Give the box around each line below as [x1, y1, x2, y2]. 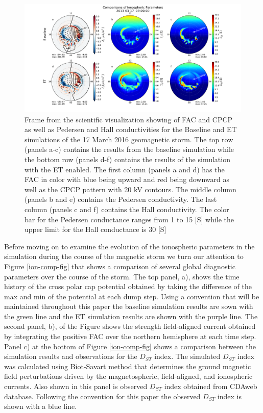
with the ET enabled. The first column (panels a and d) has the [25, 164, 225, 174]
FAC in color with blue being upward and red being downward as [25, 174, 230, 185]
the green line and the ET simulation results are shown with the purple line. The [4, 311, 258, 321]
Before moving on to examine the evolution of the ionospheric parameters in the [4, 241, 255, 251]
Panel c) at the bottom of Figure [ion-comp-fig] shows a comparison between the [4, 341, 256, 351]
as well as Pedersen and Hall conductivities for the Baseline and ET [25, 124, 237, 135]
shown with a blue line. [4, 401, 77, 411]
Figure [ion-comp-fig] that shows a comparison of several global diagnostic [4, 261, 235, 271]
